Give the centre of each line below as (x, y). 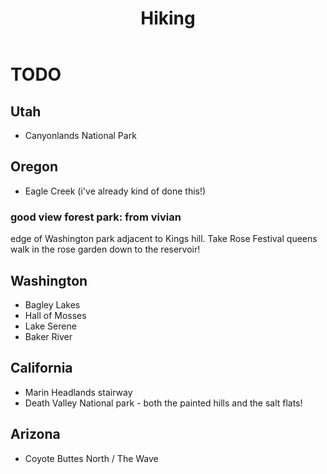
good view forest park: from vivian (96, 217)
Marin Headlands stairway (78, 392)
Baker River (48, 336)
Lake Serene (50, 326)
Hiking (168, 18)
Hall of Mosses (55, 315)
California (41, 368)
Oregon (34, 167)
